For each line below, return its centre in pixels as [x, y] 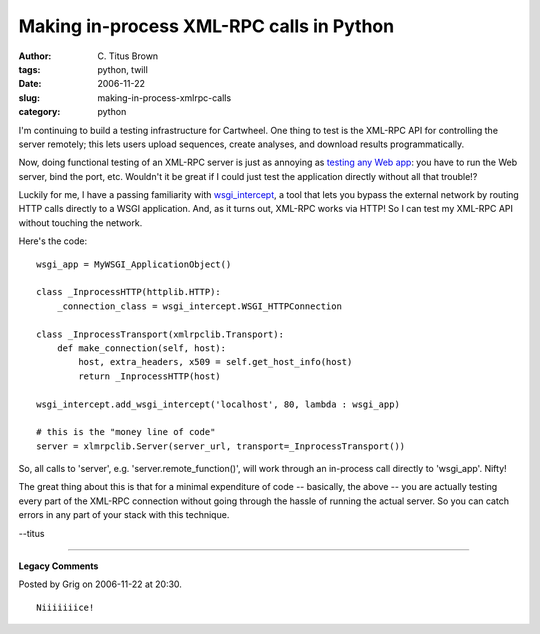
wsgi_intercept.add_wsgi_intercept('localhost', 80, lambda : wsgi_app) [218, 404]
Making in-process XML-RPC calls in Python [206, 26]
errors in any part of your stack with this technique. [124, 515]
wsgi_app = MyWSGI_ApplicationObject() [134, 264]
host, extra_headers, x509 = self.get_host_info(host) [215, 362]
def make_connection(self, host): [141, 348]
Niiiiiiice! [65, 607]
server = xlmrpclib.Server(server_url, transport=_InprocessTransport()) [221, 446]
